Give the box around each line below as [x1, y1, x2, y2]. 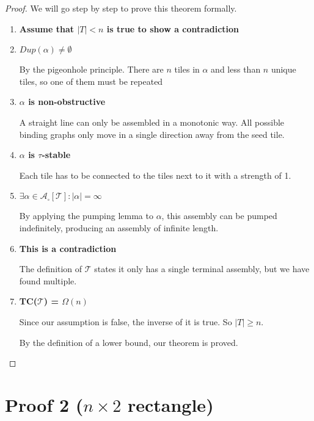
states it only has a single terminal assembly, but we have [94, 262, 310, 275]
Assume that [19, 22, 75, 35]
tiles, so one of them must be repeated [19, 74, 163, 87]
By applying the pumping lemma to [19, 209, 153, 222]
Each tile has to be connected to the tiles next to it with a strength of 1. [19, 168, 291, 181]
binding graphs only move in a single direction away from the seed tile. [19, 128, 285, 140]
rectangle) [127, 392, 214, 417]
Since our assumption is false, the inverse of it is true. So [19, 315, 232, 328]
